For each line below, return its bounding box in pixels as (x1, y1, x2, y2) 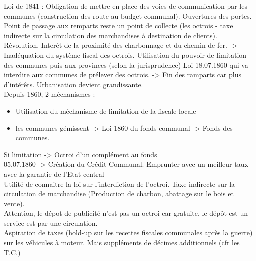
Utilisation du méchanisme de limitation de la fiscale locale (15, 105, 196, 116)
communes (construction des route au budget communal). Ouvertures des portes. (4, 10, 252, 21)
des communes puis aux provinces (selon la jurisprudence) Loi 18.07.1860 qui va (4, 59, 248, 70)
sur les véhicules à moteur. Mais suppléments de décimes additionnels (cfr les (4, 237, 240, 248)
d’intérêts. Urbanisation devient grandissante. (4, 79, 143, 89)
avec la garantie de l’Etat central (4, 168, 104, 179)
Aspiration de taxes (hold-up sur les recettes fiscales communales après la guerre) (4, 227, 253, 238)
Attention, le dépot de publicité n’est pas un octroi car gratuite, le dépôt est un (4, 208, 248, 218)
